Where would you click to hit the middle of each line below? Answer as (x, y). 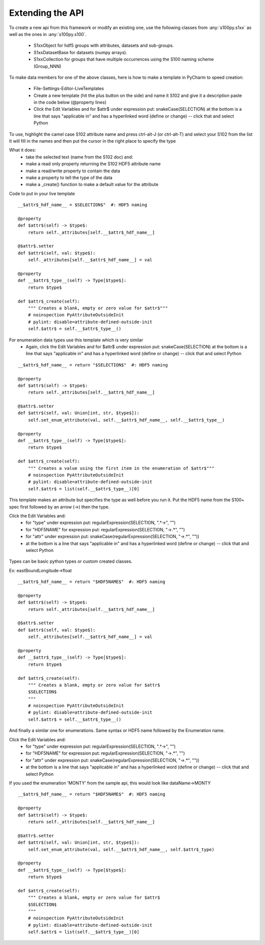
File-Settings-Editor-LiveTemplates (69, 89)
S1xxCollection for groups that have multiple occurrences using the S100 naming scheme (124, 60)
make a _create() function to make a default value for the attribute (92, 184)
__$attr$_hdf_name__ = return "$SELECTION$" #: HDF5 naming (93, 365)
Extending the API (46, 13)
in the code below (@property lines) (70, 102)
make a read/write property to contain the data (73, 171)
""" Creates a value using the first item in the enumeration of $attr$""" (121, 468)
